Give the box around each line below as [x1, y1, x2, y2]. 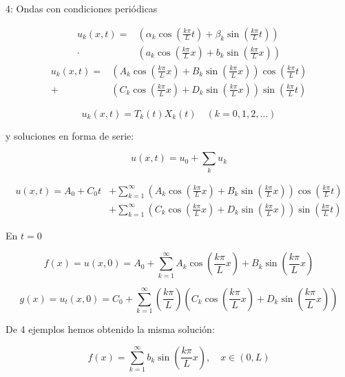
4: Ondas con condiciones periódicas [6, 1, 158, 15]
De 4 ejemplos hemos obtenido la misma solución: [6, 321, 215, 336]
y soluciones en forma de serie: [6, 128, 134, 142]
